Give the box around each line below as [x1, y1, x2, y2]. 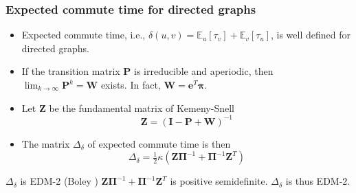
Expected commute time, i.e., [21, 27, 146, 42]
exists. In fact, [100, 78, 161, 91]
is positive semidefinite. [170, 174, 268, 188]
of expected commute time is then [87, 136, 231, 150]
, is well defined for [271, 27, 351, 42]
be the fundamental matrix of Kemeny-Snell [49, 100, 234, 115]
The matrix [21, 136, 70, 150]
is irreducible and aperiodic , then [134, 64, 274, 78]
